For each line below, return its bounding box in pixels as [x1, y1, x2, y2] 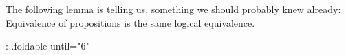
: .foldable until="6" [6, 38, 89, 53]
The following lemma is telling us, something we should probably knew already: [6, 2, 341, 16]
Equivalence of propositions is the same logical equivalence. [6, 15, 255, 30]
